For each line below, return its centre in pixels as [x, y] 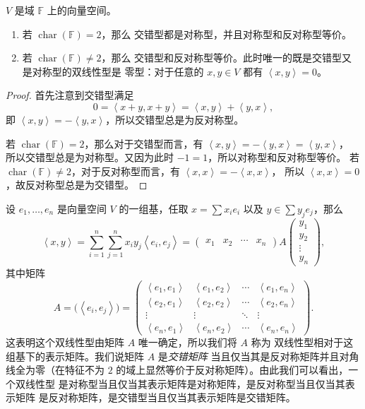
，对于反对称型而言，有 [125, 171]
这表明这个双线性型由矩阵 [65, 342]
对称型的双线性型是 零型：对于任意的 [118, 71]
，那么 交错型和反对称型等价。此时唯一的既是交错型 [222, 58]
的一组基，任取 [154, 208]
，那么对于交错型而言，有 [144, 143]
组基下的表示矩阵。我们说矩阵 [75, 356]
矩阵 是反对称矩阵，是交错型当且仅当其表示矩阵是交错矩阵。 [155, 397]
